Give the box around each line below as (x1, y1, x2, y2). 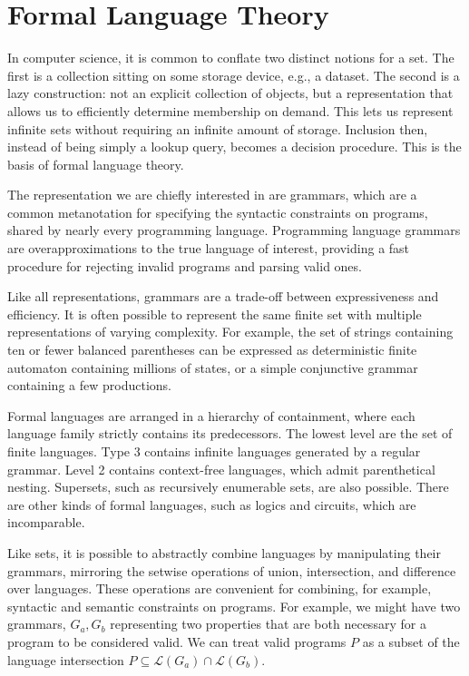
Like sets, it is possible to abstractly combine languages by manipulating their (7, 543, 441, 562)
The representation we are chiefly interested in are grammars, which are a (7, 185, 417, 204)
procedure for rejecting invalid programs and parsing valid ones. (7, 256, 362, 275)
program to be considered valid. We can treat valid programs (7, 632, 347, 651)
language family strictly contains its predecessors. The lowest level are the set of (7, 424, 453, 443)
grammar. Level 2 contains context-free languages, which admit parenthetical (7, 459, 435, 478)
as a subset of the (362, 632, 460, 651)
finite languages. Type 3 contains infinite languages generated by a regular (7, 442, 421, 460)
